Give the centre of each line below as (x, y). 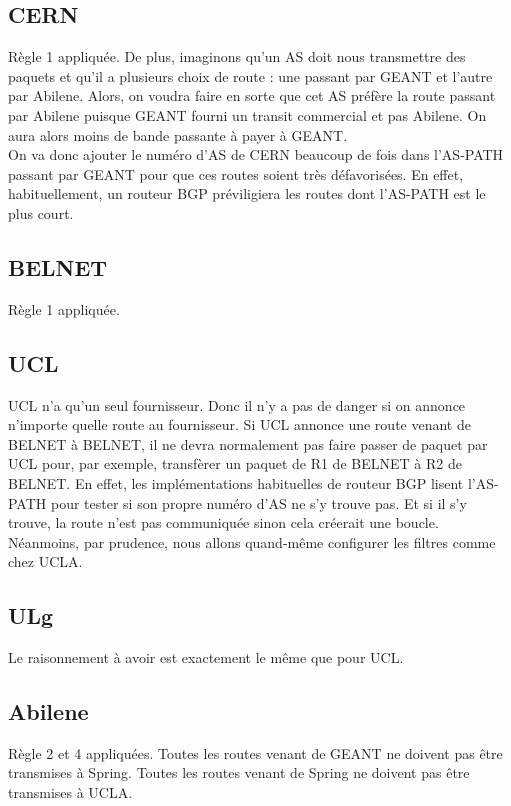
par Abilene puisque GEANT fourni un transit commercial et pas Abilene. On (247, 114)
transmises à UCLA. (70, 792)
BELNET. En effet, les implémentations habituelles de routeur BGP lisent (236, 482)
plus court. (41, 212)
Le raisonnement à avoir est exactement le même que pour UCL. (206, 657)
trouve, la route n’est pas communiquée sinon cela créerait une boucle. (223, 522)
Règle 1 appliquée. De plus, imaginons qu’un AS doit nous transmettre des (237, 56)
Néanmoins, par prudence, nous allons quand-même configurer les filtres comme (252, 541)
